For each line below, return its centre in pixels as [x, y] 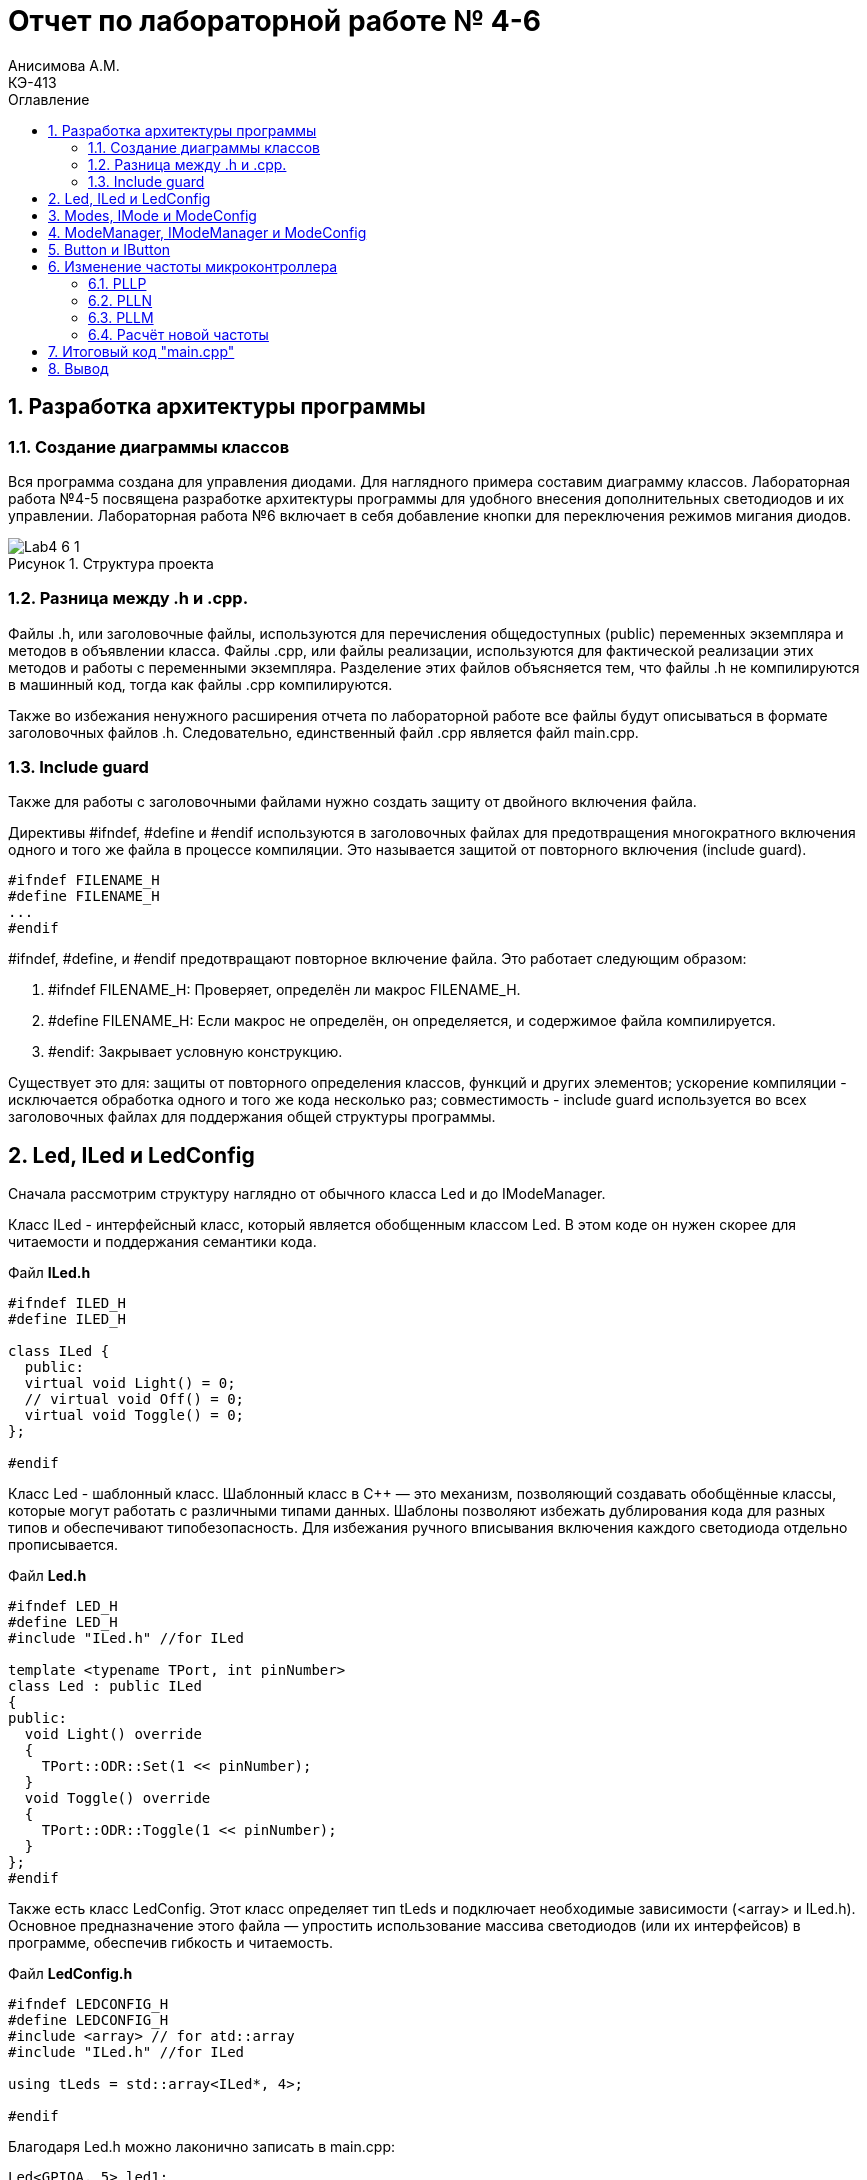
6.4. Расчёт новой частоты [178, 334]
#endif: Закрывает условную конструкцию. [195, 1052]
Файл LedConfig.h [70, 1974]
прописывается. [63, 1545]
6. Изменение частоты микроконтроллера [193, 266]
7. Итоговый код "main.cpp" [141, 351]
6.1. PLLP [117, 283]
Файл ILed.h [49, 1273]
